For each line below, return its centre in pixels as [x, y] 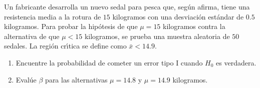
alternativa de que [32, 36]
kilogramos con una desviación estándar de [178, 16]
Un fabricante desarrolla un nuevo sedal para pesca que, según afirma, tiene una [127, 6]
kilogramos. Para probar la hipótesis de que [71, 26]
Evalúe [26, 79]
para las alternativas [76, 79]
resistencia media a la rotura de [53, 16]
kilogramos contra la [194, 26]
